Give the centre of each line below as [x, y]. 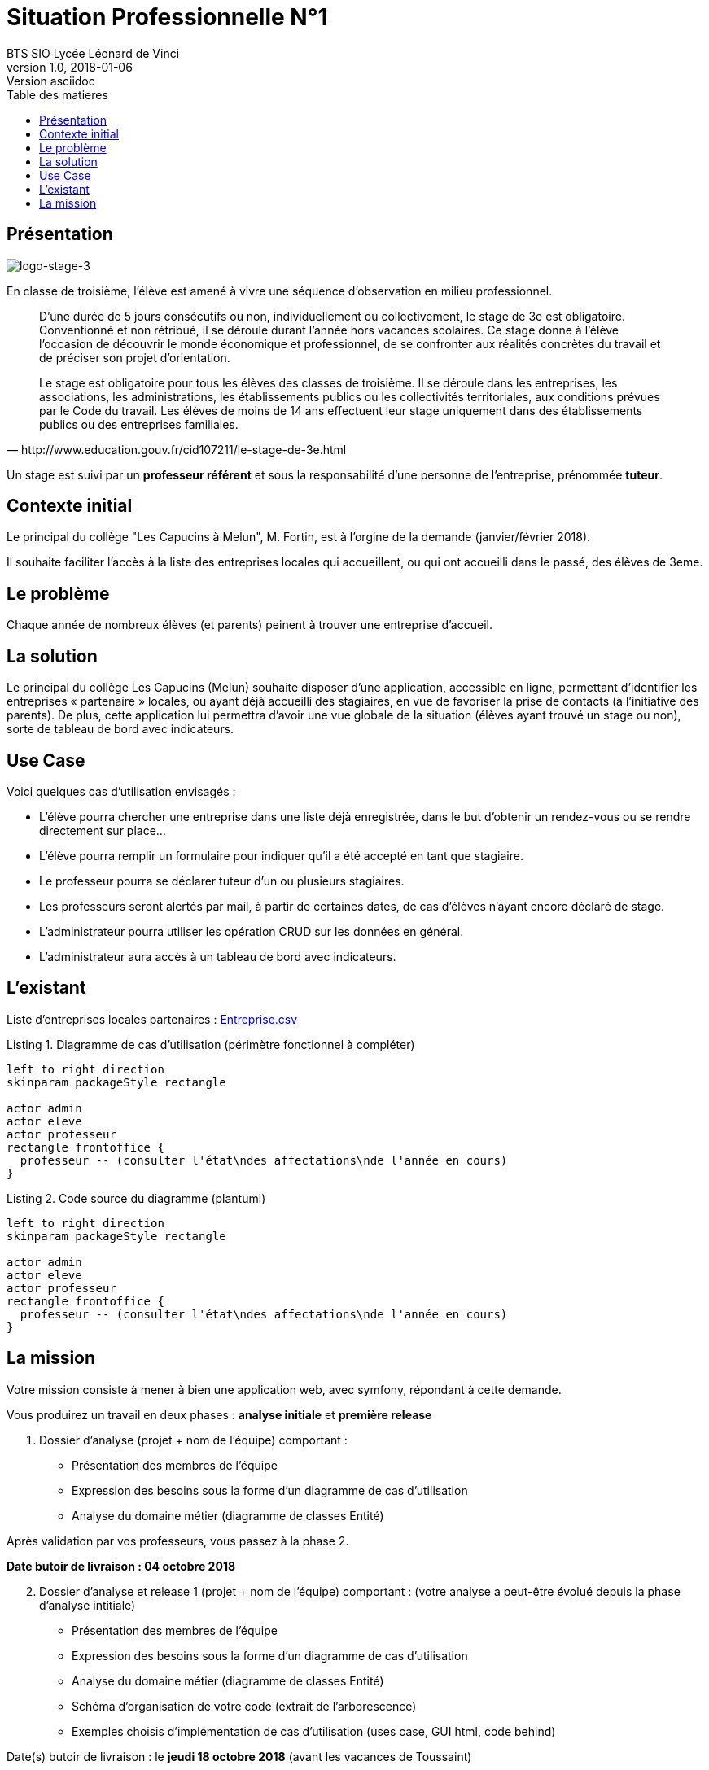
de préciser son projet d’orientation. [135, 357]
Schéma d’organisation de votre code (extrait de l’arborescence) [244, 1706]
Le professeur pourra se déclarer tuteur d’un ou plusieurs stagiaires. [222, 881]
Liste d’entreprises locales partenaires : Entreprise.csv [152, 1019]
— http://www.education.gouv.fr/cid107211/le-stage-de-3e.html [177, 449]
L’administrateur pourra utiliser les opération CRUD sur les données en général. [252, 931]
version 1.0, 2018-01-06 [70, 67]
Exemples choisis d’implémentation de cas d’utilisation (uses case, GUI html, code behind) [314, 1731]
